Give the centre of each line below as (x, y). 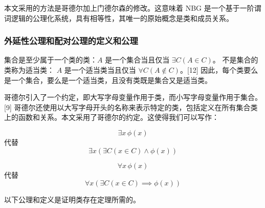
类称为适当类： (29, 70)
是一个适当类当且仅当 (100, 70)
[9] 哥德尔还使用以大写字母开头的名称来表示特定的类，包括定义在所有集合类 (131, 107)
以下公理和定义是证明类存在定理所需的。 (72, 200)
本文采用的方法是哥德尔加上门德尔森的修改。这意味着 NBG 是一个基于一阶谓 (133, 8)
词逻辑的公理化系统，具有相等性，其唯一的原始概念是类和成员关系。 (119, 18)
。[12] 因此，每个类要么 (219, 70)
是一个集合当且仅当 (137, 60)
